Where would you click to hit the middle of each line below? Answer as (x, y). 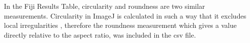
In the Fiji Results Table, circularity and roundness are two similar (105, 6)
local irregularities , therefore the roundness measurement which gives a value (120, 25)
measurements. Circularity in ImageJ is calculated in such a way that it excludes (125, 15)
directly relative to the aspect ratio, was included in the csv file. (100, 34)
